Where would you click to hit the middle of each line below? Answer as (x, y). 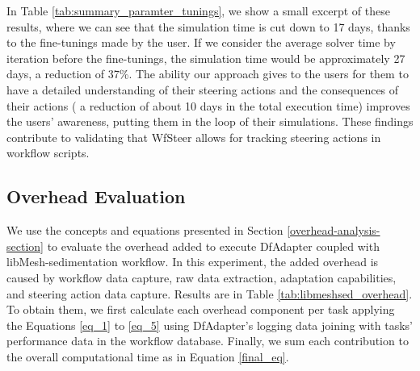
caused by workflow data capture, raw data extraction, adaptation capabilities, (202, 277)
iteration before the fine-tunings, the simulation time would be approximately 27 (206, 58)
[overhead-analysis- (334, 230)
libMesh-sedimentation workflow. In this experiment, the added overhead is (193, 262)
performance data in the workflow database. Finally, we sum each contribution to (208, 341)
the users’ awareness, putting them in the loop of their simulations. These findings (210, 121)
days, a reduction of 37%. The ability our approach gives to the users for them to (208, 74)
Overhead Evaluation (96, 196)
